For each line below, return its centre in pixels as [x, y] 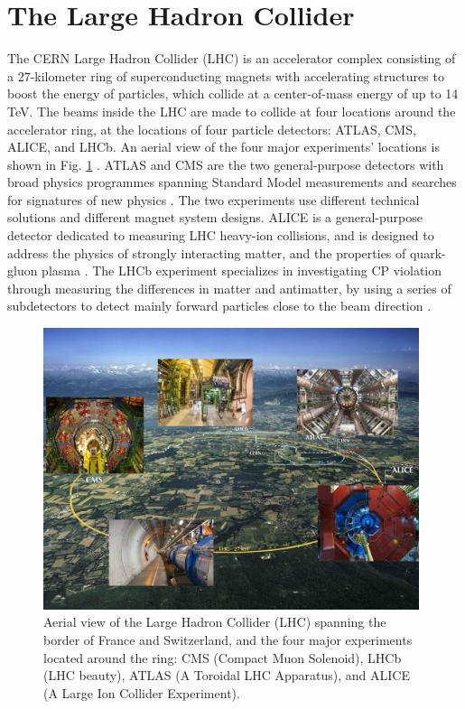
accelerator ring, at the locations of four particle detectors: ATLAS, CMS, [212, 129]
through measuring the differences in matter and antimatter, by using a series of [229, 288]
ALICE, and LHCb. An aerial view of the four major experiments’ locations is [223, 147]
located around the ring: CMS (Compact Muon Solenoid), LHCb [223, 657]
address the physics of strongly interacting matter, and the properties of [207, 252]
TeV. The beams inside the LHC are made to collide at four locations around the [232, 111]
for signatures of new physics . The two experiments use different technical [214, 199]
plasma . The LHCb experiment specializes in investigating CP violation [242, 271]
